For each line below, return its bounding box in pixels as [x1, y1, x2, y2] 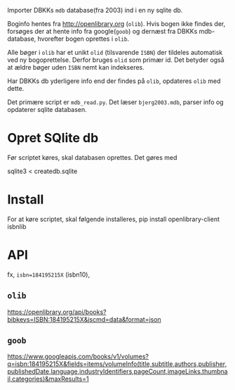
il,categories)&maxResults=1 [7, 375, 89, 383]
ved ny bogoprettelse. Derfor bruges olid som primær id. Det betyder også [7, 56, 224, 64]
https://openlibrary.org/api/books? [7, 308, 107, 316]
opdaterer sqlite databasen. [7, 106, 88, 113]
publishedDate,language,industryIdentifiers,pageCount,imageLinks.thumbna [7, 367, 228, 376]
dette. [7, 84, 25, 92]
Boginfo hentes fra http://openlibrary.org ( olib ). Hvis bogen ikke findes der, [7, 20, 226, 27]
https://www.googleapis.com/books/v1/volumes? [7, 352, 149, 361]
